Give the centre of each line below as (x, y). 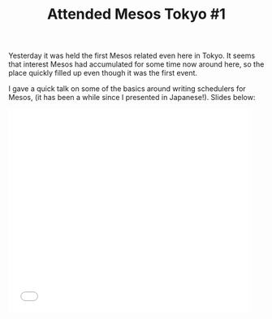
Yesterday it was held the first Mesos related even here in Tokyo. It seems (132, 56)
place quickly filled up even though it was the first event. (103, 73)
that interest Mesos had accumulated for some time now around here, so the (136, 64)
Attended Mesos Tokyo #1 (136, 14)
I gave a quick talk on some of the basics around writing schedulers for (127, 89)
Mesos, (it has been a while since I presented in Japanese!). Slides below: (132, 98)
